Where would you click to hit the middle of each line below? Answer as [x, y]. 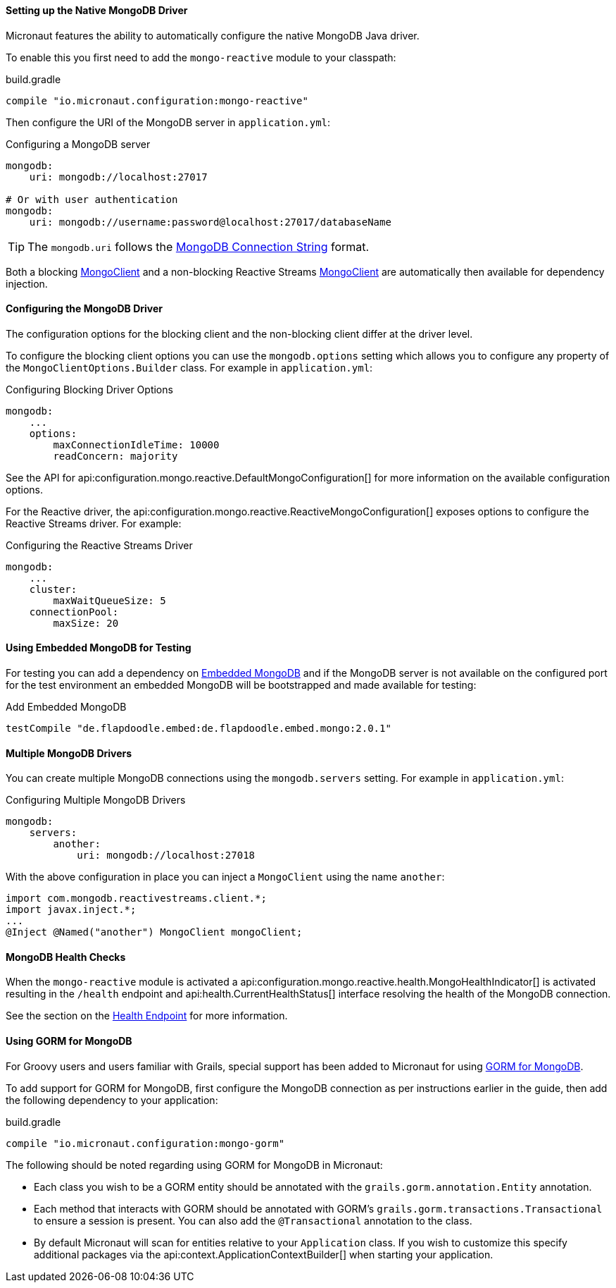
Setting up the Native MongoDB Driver [97, 10]
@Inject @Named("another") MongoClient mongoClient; [154, 932]
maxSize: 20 [86, 623]
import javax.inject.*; [71, 910]
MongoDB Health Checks [66, 957]
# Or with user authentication [92, 199]
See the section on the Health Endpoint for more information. [147, 1016]
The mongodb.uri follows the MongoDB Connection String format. [199, 246]
